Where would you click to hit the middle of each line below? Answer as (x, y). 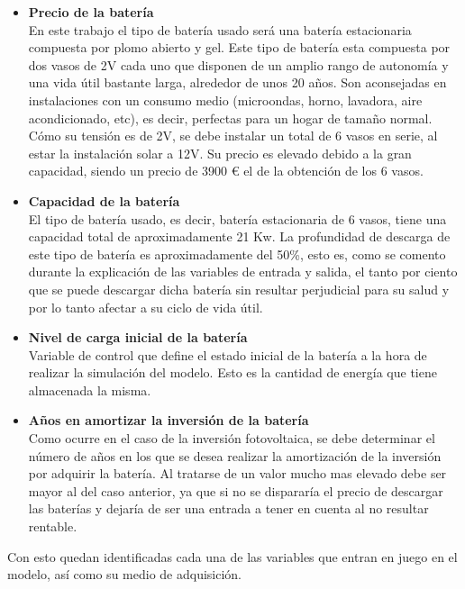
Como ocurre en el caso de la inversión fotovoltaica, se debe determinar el (232, 438)
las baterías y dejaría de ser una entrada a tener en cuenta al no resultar (228, 508)
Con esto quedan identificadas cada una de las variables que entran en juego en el (232, 556)
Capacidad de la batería (104, 200)
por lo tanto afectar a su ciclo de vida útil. (146, 307)
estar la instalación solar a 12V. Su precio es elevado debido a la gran (220, 153)
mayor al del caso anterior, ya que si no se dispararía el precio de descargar (236, 490)
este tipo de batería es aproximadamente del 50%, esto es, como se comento (237, 254)
